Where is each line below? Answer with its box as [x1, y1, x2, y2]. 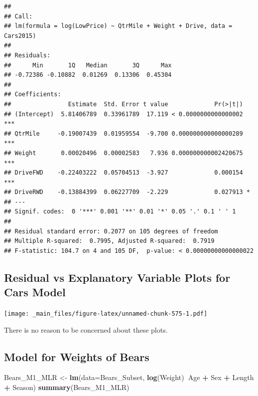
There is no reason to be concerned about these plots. [4, 324, 168, 335]
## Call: [4, 12, 33, 20]
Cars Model [4, 284, 66, 300]
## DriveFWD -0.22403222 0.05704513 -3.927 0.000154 [4, 169, 243, 177]
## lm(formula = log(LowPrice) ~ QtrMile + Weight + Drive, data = [4, 22, 233, 30]
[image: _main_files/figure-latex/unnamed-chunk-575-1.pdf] [4, 310, 208, 318]
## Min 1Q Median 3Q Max [4, 61, 172, 69]
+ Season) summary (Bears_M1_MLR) [4, 382, 129, 393]
